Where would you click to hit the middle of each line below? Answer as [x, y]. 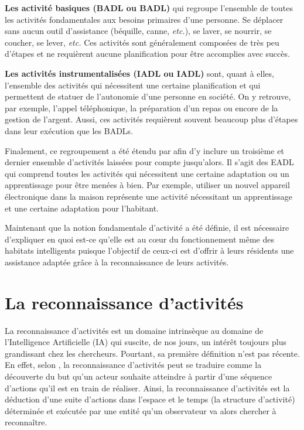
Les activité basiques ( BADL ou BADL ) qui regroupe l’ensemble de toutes [149, 8]
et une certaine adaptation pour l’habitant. [82, 208]
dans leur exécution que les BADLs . [69, 130]
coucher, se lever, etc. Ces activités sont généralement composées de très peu [142, 42]
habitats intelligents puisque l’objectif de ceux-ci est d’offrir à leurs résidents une [149, 250]
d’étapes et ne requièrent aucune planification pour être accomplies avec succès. [147, 54]
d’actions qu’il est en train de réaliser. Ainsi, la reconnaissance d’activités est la [147, 388]
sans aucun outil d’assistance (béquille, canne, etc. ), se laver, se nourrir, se [138, 31]
